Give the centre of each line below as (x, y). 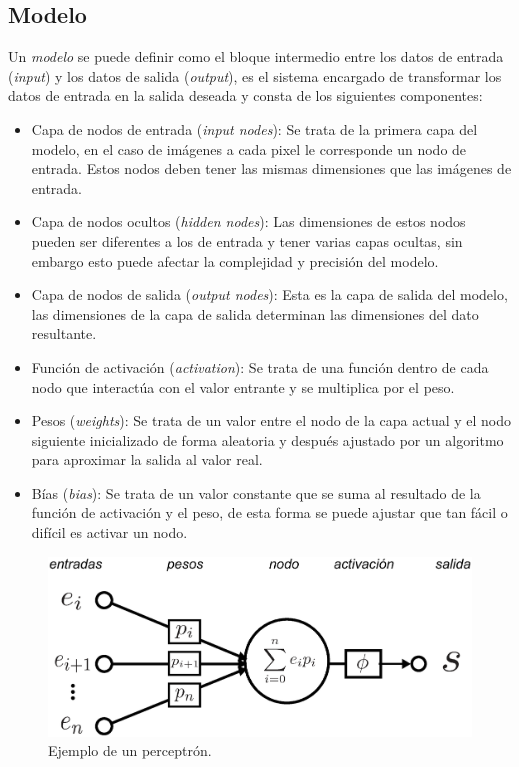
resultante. (64, 333)
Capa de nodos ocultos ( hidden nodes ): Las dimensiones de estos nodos (248, 221)
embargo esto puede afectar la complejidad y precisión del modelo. (235, 260)
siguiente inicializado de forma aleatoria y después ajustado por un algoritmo (267, 439)
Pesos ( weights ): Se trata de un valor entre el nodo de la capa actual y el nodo (271, 420)
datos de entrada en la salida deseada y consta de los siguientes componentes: (245, 95)
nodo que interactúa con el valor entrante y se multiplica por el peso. (243, 386)
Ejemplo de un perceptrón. (130, 750)
